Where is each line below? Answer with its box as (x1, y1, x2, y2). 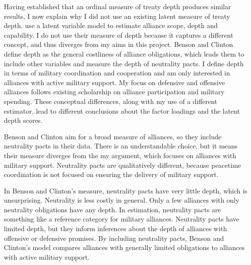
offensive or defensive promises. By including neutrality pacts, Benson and (4, 233, 224, 243)
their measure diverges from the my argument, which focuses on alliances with (4, 150, 236, 160)
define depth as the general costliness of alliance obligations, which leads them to (4, 48, 244, 59)
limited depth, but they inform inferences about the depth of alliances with (4, 223, 227, 234)
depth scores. (4, 115, 43, 125)
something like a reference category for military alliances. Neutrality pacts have (4, 214, 239, 224)
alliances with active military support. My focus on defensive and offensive (4, 77, 225, 87)
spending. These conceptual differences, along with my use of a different (4, 96, 218, 106)
